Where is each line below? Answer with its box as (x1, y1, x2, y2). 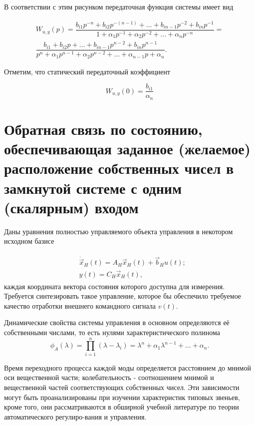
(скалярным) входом (4, 197, 139, 217)
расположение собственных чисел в (4, 158, 234, 178)
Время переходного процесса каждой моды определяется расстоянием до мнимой (4, 362, 251, 373)
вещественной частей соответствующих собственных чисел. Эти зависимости (4, 382, 240, 392)
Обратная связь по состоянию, (4, 119, 203, 139)
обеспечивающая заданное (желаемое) (4, 138, 251, 159)
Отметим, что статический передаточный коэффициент (4, 66, 171, 76)
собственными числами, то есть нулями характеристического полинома (4, 327, 220, 338)
